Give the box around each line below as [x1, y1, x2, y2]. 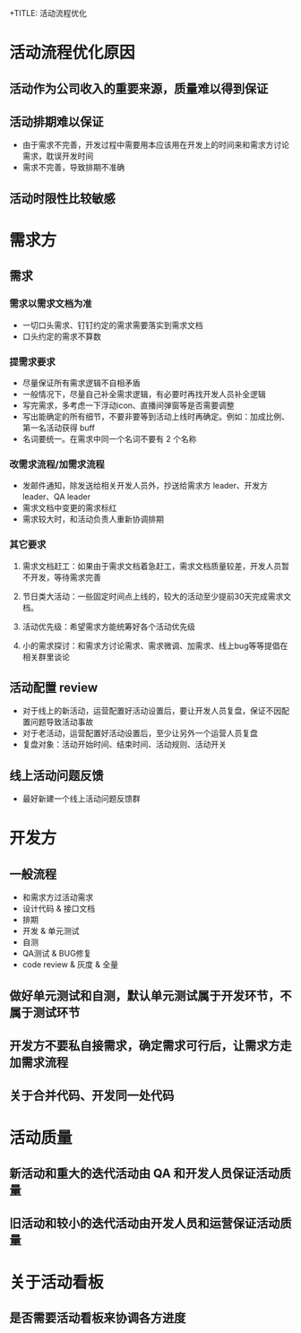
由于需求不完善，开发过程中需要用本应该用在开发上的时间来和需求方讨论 [21, 140, 289, 151]
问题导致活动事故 [30, 716, 94, 728]
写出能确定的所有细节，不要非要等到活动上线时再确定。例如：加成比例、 [21, 411, 289, 421]
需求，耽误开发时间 [21, 151, 94, 161]
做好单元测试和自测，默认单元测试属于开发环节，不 [9, 988, 292, 1003]
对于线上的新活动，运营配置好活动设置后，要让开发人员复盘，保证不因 [21, 705, 282, 716]
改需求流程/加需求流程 [9, 458, 105, 471]
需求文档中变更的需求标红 [21, 503, 117, 514]
